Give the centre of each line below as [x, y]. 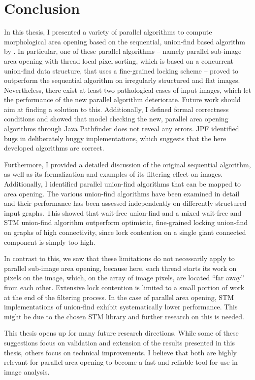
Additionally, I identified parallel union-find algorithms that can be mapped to [122, 184]
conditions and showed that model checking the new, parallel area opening [116, 119]
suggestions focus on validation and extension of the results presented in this [119, 342]
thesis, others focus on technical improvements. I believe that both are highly [120, 352]
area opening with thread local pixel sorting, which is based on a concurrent [119, 60]
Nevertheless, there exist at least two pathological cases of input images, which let [128, 90]
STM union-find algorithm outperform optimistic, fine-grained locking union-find [126, 222]
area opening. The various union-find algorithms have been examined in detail [122, 193]
